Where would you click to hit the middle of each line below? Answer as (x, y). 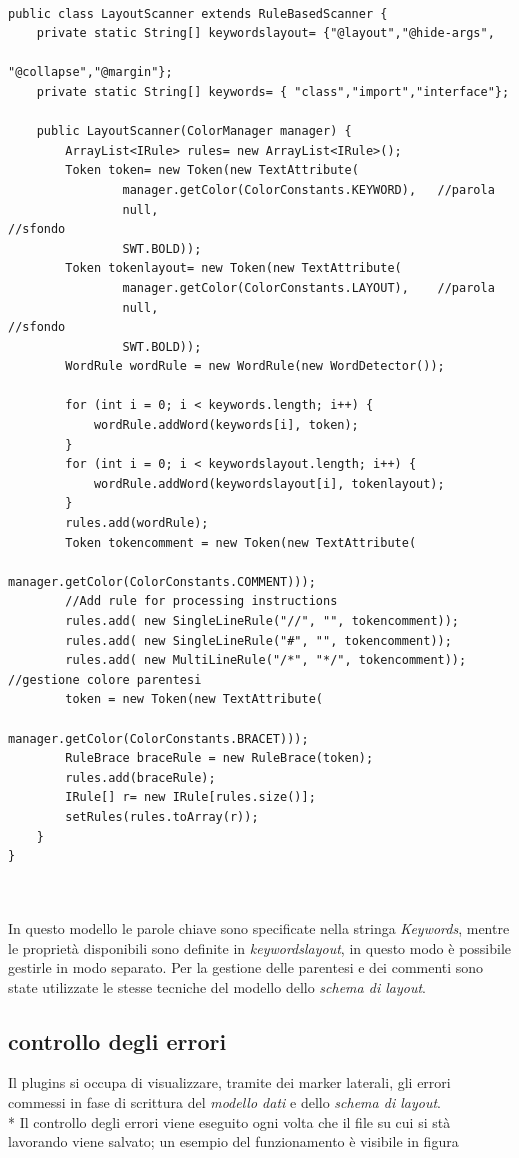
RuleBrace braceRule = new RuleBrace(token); (219, 758)
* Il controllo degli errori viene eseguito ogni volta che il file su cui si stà (229, 1121)
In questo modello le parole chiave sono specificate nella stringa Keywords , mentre (259, 927)
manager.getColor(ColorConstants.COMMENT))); (162, 581)
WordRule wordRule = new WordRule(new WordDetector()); (255, 366)
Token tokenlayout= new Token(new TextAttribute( (233, 268)
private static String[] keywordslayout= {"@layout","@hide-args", (265, 33)
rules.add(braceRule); (140, 777)
